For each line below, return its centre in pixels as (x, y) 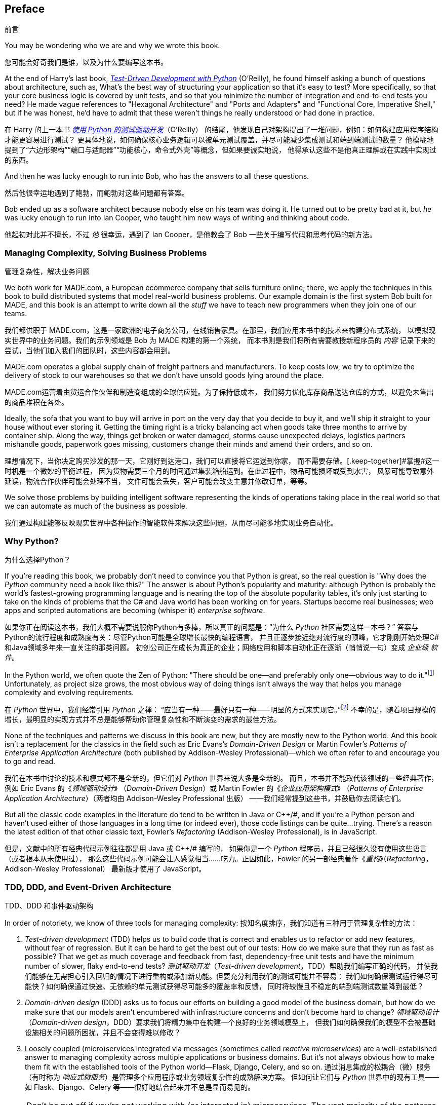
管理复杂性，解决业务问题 (47, 272)
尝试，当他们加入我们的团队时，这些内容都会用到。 (90, 351)
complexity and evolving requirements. (69, 692)
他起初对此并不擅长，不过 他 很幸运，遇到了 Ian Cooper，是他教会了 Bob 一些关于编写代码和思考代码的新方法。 (191, 235)
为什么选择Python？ (38, 559)
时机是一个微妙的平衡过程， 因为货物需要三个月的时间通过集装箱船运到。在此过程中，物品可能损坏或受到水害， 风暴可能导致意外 (219, 471)
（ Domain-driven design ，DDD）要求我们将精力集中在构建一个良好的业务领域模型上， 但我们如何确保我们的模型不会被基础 (230, 1022)
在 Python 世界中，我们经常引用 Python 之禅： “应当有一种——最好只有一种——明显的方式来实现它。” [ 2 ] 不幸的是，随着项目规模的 (220, 709)
